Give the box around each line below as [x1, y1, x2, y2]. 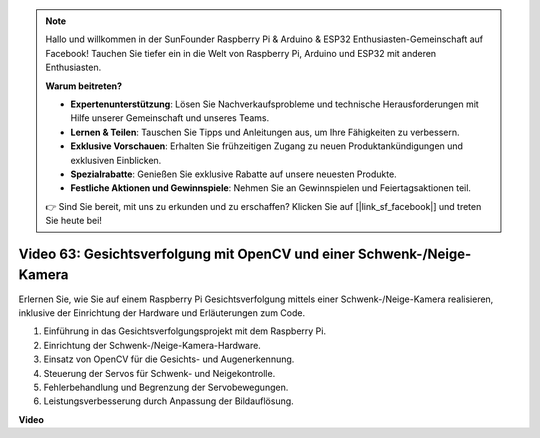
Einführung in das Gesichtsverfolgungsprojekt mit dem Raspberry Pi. [43, 325, 327, 337]
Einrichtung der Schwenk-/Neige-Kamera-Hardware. [43, 339, 262, 351]
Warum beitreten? [45, 80, 123, 92]
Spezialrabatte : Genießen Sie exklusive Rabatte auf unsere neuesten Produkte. [70, 168, 397, 180]
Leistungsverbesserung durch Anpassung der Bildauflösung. [43, 395, 294, 407]
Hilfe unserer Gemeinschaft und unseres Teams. [70, 112, 270, 124]
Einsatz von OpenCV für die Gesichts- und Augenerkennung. [43, 353, 295, 365]
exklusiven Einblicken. [70, 154, 162, 166]
